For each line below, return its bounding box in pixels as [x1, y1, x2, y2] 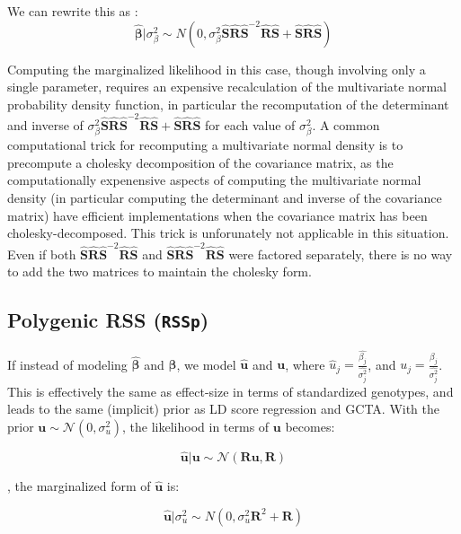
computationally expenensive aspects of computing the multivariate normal [7, 171, 421, 189]
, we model [176, 355, 236, 373]
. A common [312, 116, 380, 135]
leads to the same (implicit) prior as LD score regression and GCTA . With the [7, 399, 440, 418]
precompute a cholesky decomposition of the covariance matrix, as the [7, 153, 394, 171]
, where [285, 355, 325, 373]
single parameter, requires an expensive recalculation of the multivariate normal [7, 77, 447, 96]
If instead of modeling [7, 355, 128, 373]
